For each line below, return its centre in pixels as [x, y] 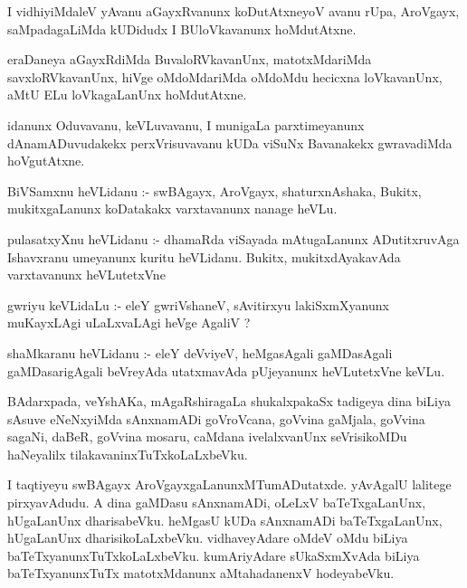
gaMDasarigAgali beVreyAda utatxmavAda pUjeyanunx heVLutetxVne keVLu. [226, 370]
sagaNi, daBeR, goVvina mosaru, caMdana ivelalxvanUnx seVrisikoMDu [207, 436]
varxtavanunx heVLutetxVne [86, 275]
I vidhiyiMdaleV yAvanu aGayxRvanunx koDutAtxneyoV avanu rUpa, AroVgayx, [233, 11]
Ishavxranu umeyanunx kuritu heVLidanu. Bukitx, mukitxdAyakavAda [204, 256]
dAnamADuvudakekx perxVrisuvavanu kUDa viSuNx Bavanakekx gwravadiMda [230, 142]
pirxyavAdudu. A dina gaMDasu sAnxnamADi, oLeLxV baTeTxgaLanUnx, [217, 503]
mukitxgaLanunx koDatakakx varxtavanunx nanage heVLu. [172, 209]
